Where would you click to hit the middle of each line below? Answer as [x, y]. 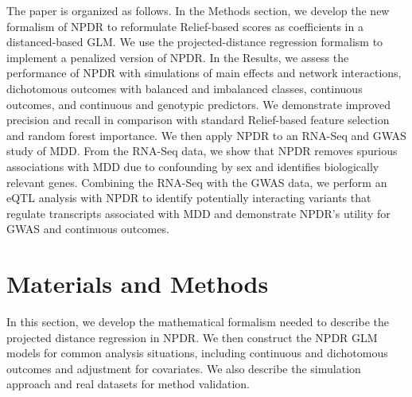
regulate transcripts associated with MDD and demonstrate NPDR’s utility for [198, 213]
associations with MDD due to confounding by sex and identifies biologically [193, 166]
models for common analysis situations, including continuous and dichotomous [197, 353]
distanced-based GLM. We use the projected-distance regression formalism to [195, 42]
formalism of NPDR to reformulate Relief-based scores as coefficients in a [185, 26]
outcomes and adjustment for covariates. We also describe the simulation [184, 368]
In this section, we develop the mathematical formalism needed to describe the [198, 322]
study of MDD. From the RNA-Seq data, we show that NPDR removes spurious [202, 151]
